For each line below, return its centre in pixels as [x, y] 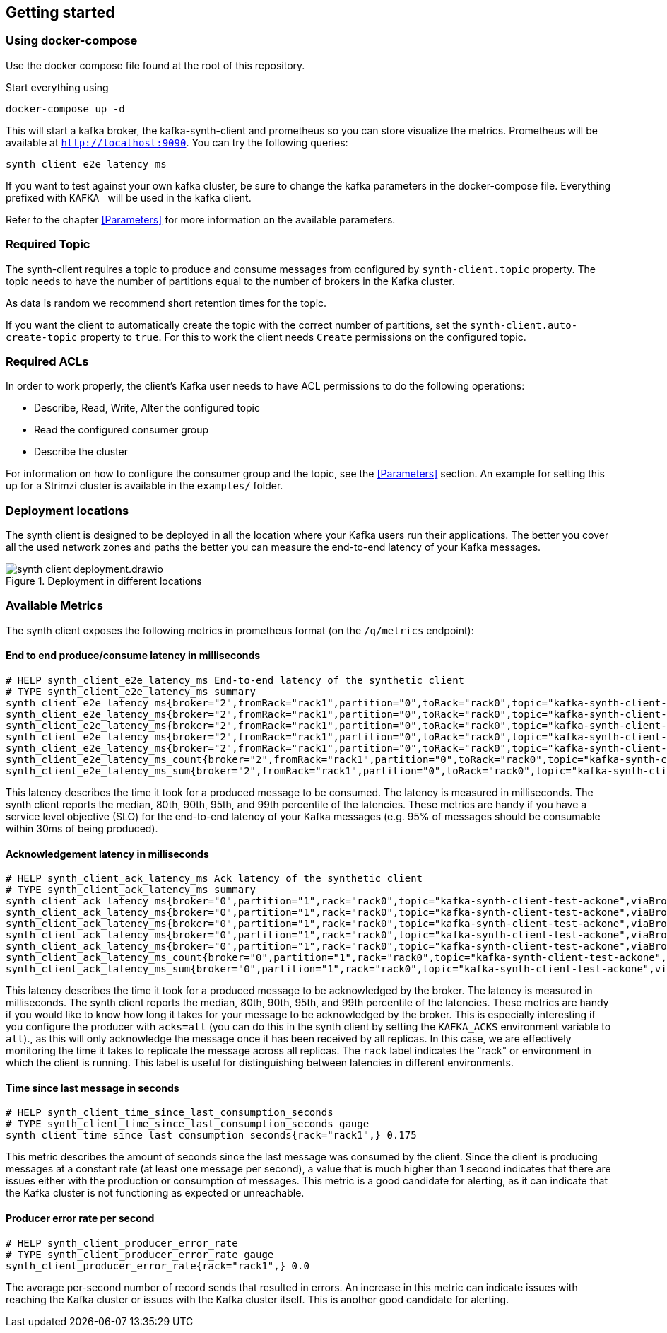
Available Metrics [54, 606]
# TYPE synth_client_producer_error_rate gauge [140, 1254]
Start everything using [57, 87]
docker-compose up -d [65, 109]
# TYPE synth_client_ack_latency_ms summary [131, 890]
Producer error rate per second [80, 1218]
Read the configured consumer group [122, 430]
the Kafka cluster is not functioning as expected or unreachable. [155, 1193]
